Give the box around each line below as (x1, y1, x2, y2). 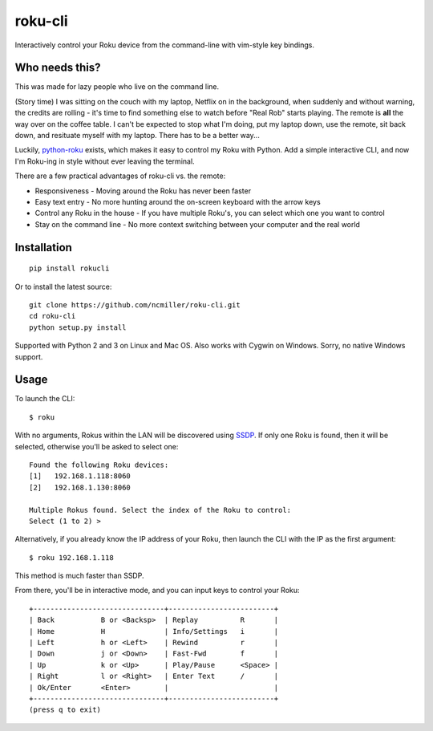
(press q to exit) (29, 705, 102, 714)
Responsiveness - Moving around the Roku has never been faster (34, 185, 252, 196)
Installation (14, 241, 72, 254)
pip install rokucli (29, 264, 110, 273)
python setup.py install (29, 323, 127, 332)
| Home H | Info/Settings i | (29, 627, 279, 636)
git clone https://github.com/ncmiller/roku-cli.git (29, 300, 241, 309)
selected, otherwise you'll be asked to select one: (14, 441, 179, 451)
